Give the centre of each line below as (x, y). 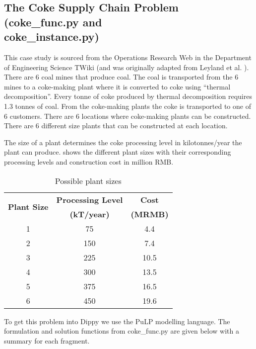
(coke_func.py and (53, 22)
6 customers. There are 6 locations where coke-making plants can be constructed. (128, 116)
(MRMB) (150, 214)
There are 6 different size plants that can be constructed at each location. (116, 126)
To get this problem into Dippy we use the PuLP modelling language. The (117, 321)
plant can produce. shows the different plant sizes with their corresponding (118, 152)
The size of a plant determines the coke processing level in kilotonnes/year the (123, 142)
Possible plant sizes (88, 180)
